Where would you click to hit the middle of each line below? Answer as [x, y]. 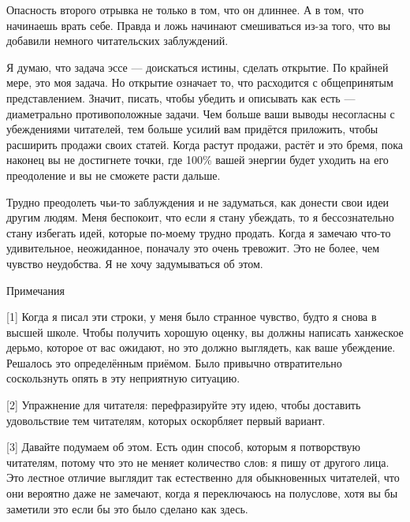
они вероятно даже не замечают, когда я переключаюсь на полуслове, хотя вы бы [202, 493]
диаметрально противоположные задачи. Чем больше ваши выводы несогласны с [201, 113]
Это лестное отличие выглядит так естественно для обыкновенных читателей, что [203, 477]
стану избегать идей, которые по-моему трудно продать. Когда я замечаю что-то [199, 232]
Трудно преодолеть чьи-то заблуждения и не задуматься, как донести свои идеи [198, 201]
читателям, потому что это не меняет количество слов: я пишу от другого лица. [198, 462]
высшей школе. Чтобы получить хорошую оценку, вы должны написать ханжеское [205, 332]
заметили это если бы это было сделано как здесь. [127, 508]
